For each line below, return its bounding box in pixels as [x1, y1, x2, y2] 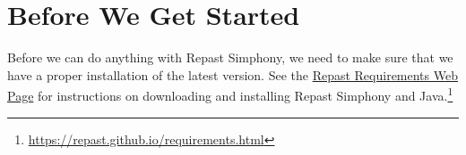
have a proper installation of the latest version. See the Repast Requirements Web [7, 65, 458, 84]
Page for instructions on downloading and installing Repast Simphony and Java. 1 [7, 84, 453, 104]
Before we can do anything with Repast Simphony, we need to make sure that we [7, 48, 453, 67]
